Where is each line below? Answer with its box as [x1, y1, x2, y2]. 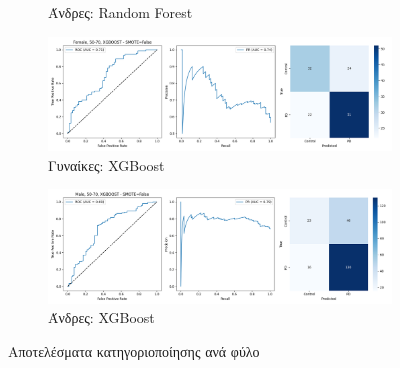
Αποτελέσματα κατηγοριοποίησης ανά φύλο [8, 341, 260, 362]
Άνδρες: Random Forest [48, 2, 193, 22]
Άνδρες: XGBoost [48, 307, 155, 328]
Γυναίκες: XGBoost [48, 154, 165, 175]
